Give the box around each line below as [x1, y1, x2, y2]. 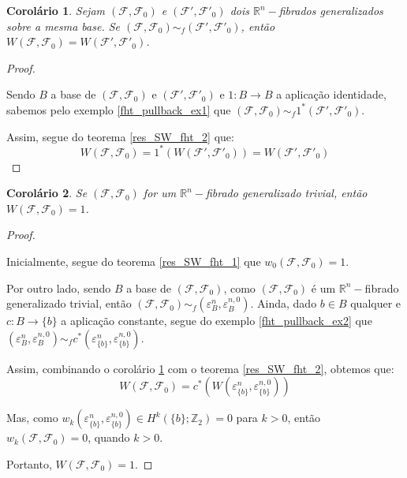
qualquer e [350, 295, 401, 312]
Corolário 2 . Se [6, 185, 88, 201]
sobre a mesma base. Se [6, 17, 121, 34]
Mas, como [6, 409, 58, 426]
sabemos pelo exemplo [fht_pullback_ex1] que [6, 101, 231, 118]
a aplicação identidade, [276, 86, 386, 103]
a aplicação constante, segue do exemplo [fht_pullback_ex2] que [61, 312, 372, 329]
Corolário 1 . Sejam [6, 2, 106, 18]
